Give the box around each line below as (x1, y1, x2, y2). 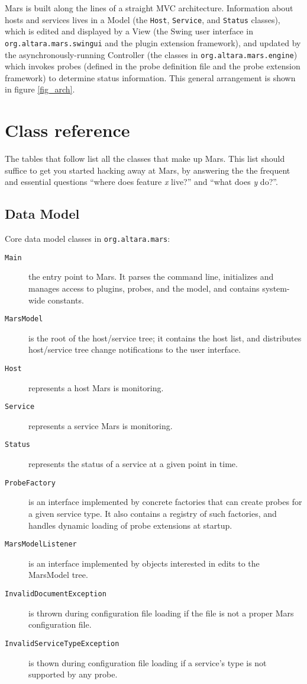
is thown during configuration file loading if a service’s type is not (28, 656, 267, 669)
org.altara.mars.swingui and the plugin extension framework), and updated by (5, 36, 301, 49)
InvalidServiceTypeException (5, 639, 119, 648)
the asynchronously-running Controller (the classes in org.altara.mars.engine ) (5, 48, 298, 60)
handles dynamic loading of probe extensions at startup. (28, 519, 232, 531)
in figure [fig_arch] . (5, 83, 75, 95)
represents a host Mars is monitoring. (28, 381, 164, 394)
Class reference (5, 118, 130, 142)
